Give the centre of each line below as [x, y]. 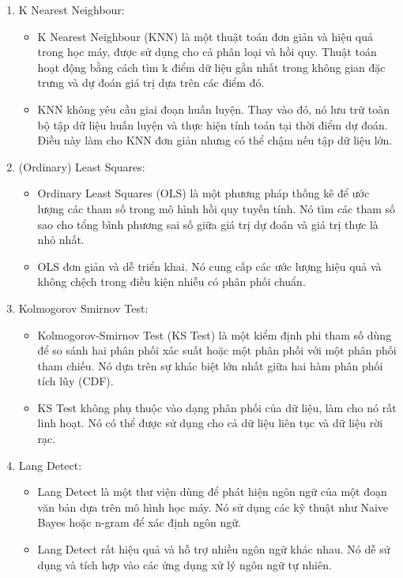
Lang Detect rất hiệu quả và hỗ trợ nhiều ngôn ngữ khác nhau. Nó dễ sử [214, 549]
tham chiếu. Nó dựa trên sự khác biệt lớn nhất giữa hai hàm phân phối [210, 365]
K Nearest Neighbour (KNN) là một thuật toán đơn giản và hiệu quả [205, 36]
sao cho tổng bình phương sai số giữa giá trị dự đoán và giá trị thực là [208, 224]
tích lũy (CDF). [75, 381]
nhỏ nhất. [61, 240]
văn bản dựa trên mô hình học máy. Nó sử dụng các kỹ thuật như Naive [213, 507]
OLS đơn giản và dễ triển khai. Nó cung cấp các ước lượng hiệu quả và [209, 266]
